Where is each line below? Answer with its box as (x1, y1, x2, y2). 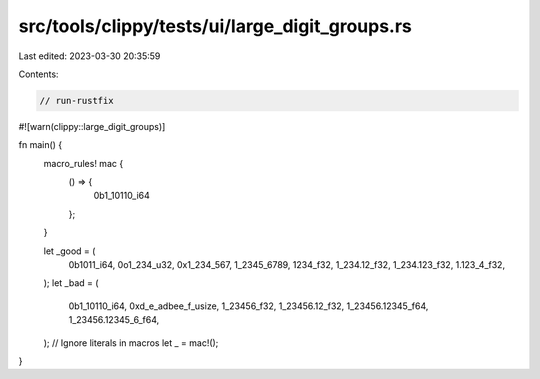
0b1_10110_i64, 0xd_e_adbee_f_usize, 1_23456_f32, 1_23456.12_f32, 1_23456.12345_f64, (68, 300, 429, 312)
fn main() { (18, 139, 63, 151)
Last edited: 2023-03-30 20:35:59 (18, 50, 161, 62)
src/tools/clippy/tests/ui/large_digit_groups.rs (18, 15, 412, 37)
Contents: (18, 68, 59, 80)
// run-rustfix (39, 95, 114, 106)
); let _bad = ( (43, 277, 99, 289)
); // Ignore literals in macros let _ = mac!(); (43, 336, 219, 349)
